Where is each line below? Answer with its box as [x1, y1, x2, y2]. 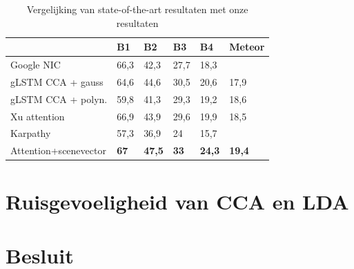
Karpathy [10, 126, 51, 140]
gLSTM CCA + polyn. [10, 91, 108, 106]
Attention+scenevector [10, 143, 106, 158]
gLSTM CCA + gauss [10, 74, 104, 89]
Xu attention [10, 109, 65, 123]
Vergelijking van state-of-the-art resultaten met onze [26, 2, 248, 16]
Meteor [229, 39, 265, 54]
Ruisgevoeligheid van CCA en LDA [6, 187, 349, 215]
